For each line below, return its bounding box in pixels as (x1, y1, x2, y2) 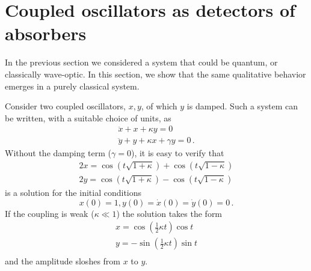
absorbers (5, 21, 87, 46)
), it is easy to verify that (131, 147, 224, 159)
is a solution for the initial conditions (5, 186, 142, 198)
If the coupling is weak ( (5, 207, 94, 219)
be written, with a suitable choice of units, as (5, 111, 171, 124)
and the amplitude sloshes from (5, 255, 120, 267)
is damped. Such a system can (186, 100, 298, 112)
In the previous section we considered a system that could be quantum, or (5, 56, 278, 69)
